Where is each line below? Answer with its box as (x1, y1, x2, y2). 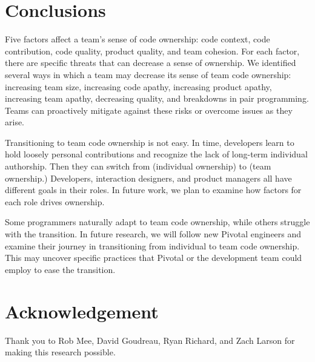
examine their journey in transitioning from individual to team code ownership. (5, 239, 300, 252)
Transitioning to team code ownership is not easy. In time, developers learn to (5, 136, 294, 148)
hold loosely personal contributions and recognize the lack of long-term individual (5, 148, 308, 160)
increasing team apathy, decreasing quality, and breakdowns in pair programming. (5, 92, 309, 105)
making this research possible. (5, 346, 116, 358)
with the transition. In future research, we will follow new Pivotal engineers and (5, 228, 302, 240)
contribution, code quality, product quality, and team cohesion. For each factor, (5, 44, 300, 57)
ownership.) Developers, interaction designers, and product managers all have (5, 171, 292, 184)
